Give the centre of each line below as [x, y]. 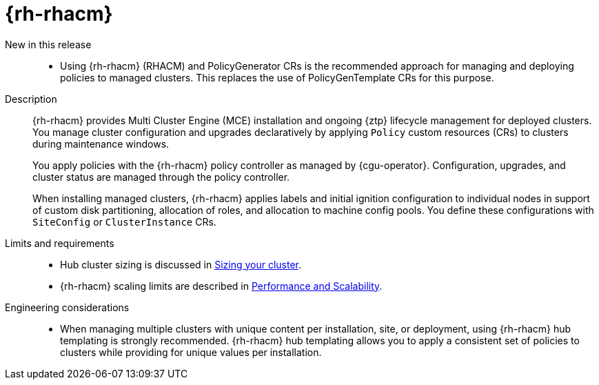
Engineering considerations [67, 307]
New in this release [48, 44]
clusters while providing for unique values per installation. [191, 352]
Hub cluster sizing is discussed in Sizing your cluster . [181, 264]
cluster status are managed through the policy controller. [161, 177]
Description [31, 99]
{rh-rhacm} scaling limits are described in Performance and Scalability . [221, 286]
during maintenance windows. [101, 144]
